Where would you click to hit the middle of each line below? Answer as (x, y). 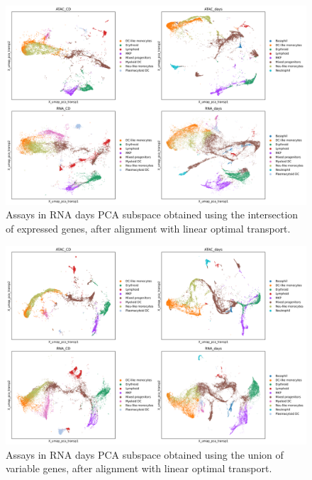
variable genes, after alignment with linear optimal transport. (139, 468)
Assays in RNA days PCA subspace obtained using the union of (145, 454)
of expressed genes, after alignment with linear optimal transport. (148, 228)
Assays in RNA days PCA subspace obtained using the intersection (152, 214)
